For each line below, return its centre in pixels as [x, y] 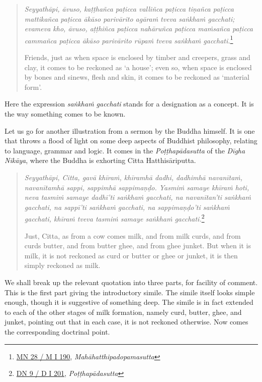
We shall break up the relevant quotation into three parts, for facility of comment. [131, 282]
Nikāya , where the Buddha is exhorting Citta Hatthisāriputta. [100, 160]
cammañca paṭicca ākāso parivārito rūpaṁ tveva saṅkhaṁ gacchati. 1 [129, 39]
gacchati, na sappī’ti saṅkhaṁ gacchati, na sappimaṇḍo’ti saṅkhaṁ [127, 207]
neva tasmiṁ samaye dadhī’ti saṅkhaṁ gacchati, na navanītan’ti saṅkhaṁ [138, 197]
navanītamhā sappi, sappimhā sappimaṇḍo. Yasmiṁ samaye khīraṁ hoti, [137, 187]
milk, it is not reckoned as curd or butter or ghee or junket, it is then [131, 255]
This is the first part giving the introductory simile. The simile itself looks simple [130, 292]
